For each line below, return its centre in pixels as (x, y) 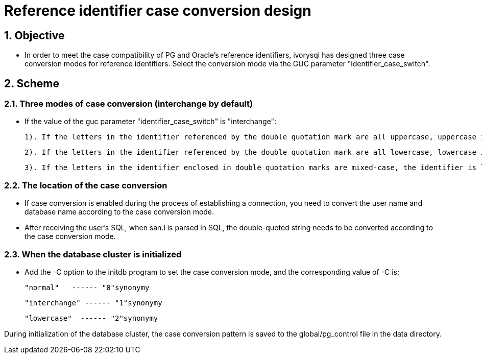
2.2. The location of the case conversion (86, 185)
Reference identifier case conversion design (158, 11)
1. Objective (34, 35)
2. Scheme (32, 83)
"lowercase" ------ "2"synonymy (91, 318)
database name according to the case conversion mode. (119, 212)
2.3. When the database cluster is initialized (93, 254)
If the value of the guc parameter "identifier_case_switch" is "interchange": (151, 122)
